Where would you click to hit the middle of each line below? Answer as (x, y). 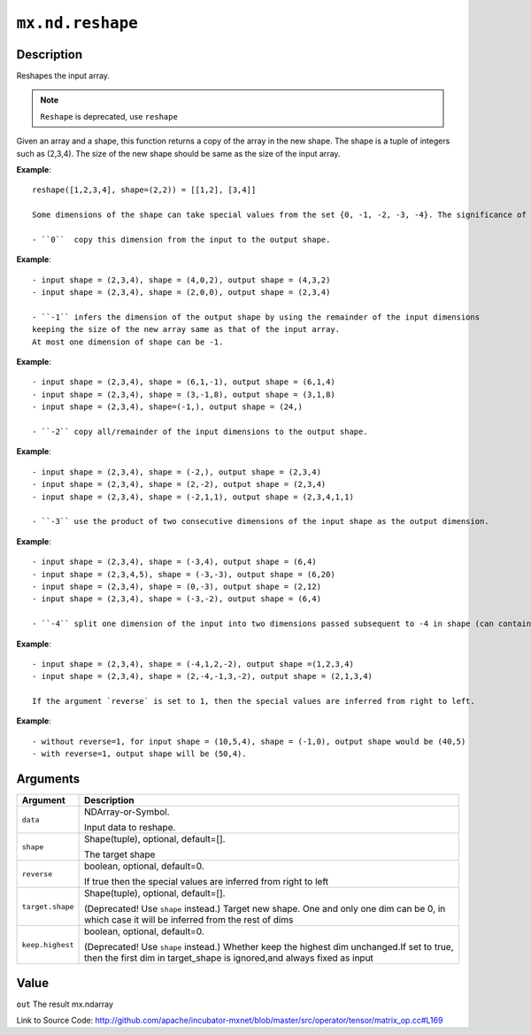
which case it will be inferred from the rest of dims (189, 920)
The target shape (120, 854)
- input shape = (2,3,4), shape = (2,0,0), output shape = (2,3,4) (181, 293)
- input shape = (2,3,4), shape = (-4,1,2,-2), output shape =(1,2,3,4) (193, 664)
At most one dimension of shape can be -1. (128, 342)
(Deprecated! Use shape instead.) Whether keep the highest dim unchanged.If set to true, (269, 947)
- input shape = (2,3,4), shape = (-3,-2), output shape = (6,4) (177, 599)
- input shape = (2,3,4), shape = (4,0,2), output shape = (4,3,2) (181, 280)
